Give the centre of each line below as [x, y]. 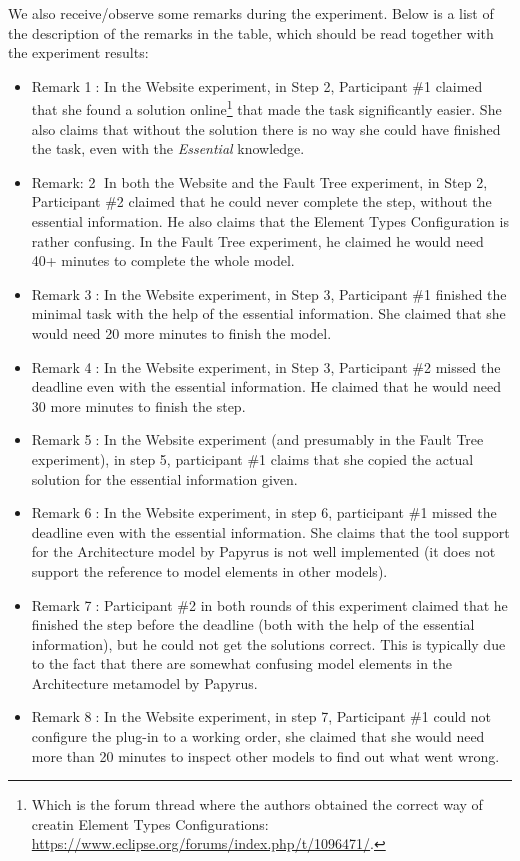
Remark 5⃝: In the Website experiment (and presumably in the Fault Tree [257, 439]
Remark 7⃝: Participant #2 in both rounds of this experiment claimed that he [269, 604]
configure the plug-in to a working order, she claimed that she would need [258, 736]
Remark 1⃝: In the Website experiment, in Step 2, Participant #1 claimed [257, 85]
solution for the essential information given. [164, 478]
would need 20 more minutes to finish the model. [181, 332]
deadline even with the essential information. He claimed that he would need [266, 386]
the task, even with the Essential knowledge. [168, 148]
